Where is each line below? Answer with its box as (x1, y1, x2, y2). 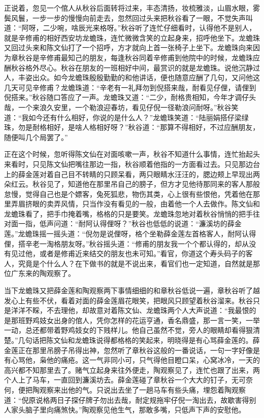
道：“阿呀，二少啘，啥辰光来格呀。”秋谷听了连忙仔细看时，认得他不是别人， (4, 22, 256, 33)
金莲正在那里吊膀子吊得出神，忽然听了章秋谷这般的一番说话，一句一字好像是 (4, 344, 260, 355)
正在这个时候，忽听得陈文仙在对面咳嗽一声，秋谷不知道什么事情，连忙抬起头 (4, 149, 260, 159)
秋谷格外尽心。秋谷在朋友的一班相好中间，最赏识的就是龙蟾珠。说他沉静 (11, 62, 253, 73)
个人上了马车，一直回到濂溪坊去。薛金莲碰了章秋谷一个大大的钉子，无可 (4, 374, 246, 385)
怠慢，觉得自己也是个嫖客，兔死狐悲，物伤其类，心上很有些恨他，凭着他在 (4, 188, 253, 199)
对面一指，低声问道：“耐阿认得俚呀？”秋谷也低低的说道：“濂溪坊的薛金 (4, 218, 242, 229)
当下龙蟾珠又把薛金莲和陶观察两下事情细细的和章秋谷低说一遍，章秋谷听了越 (4, 285, 260, 296)
